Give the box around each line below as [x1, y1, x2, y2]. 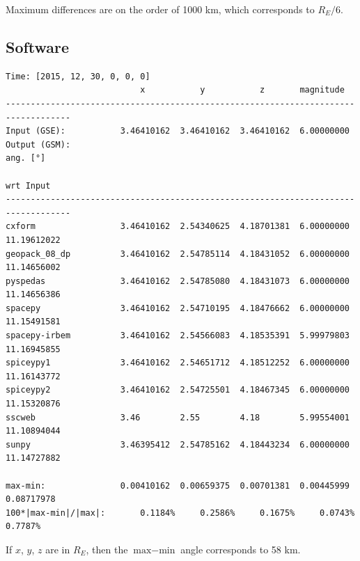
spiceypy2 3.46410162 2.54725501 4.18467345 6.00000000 [6, 385, 350, 395]
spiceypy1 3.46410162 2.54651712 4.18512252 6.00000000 [6, 358, 350, 368]
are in [45, 542, 70, 556]
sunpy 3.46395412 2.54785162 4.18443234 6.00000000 [6, 439, 350, 450]
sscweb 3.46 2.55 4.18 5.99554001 [6, 412, 350, 422]
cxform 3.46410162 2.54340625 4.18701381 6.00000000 [6, 221, 350, 232]
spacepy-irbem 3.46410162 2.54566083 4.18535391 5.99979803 [6, 331, 350, 341]
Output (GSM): [6, 139, 71, 150]
